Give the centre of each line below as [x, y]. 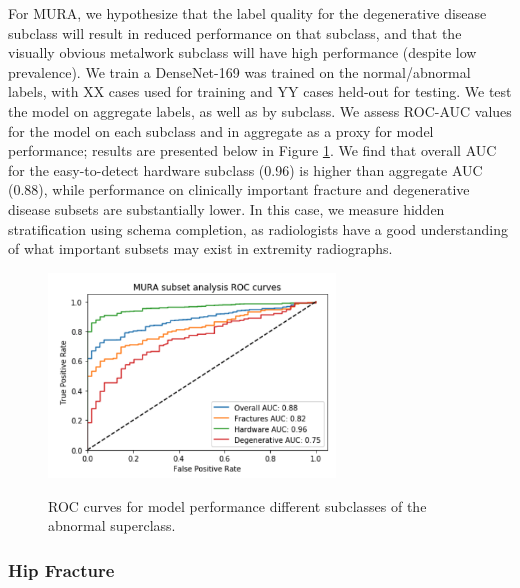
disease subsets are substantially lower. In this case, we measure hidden [226, 208]
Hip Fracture [61, 569]
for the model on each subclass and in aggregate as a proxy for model [221, 130]
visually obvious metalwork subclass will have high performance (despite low [242, 52]
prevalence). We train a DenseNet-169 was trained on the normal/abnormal [239, 71]
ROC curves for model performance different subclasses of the [237, 505]
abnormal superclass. [112, 525]
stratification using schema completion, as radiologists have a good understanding [258, 228]
